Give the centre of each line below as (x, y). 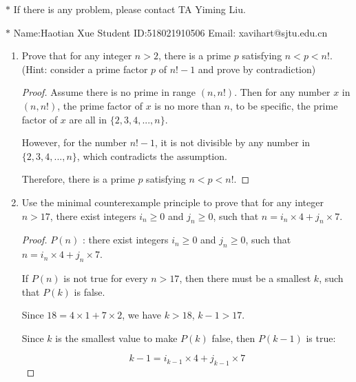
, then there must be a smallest (245, 278)
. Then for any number (282, 92)
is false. (90, 291)
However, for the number (74, 142)
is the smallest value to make (116, 338)
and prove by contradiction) (257, 69)
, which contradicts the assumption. (152, 155)
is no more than (188, 105)
